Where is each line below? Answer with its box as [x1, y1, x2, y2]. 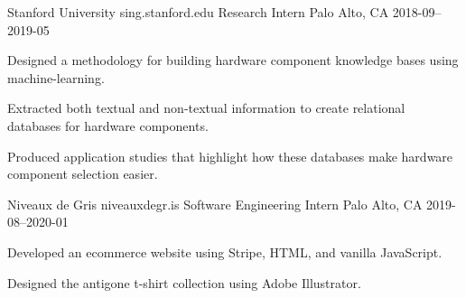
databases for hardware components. [7, 116, 209, 135]
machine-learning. [7, 68, 105, 87]
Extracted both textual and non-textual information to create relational [7, 98, 405, 117]
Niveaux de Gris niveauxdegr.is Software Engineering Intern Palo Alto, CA [7, 194, 423, 213]
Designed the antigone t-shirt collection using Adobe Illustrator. [7, 273, 361, 292]
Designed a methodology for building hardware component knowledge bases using [7, 51, 459, 70]
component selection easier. [7, 164, 158, 183]
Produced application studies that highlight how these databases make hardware [7, 146, 453, 165]
